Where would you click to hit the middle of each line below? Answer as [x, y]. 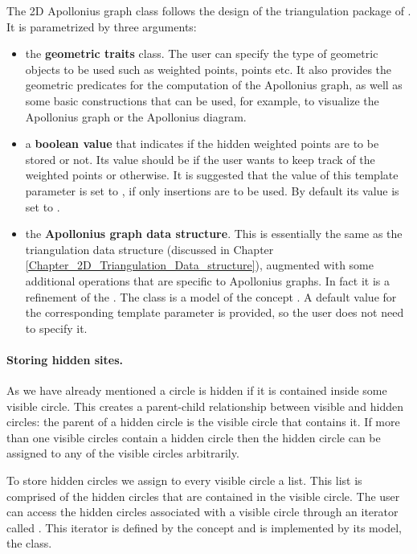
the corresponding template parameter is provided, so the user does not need [215, 312]
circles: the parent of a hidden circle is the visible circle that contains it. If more [203, 422]
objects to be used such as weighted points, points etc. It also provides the [208, 69]
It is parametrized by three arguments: [102, 26]
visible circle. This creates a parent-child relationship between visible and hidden [205, 406]
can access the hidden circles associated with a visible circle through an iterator [202, 512]
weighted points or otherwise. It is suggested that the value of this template [212, 175]
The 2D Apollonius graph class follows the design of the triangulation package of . [209, 10]
